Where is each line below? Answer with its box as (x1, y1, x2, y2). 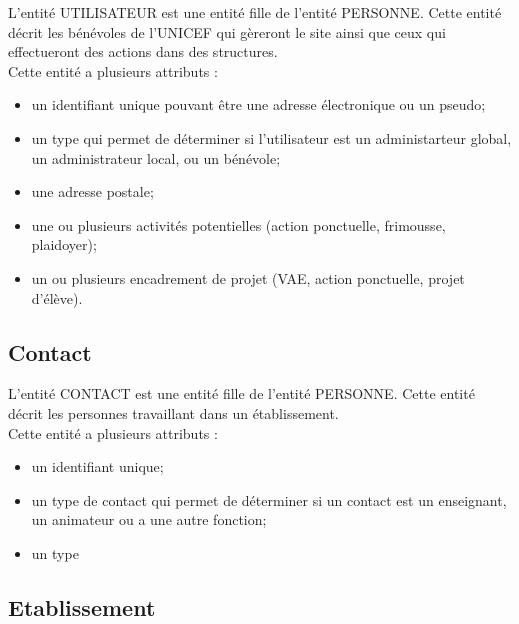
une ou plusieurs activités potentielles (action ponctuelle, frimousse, (31, 214, 446, 235)
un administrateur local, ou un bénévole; (31, 147, 281, 168)
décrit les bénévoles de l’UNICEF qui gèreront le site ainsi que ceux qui (8, 21, 446, 42)
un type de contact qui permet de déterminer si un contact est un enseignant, (31, 489, 507, 510)
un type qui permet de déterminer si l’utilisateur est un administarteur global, (31, 127, 512, 148)
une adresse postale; (31, 181, 154, 202)
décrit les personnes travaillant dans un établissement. (8, 402, 339, 423)
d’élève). (31, 287, 83, 308)
